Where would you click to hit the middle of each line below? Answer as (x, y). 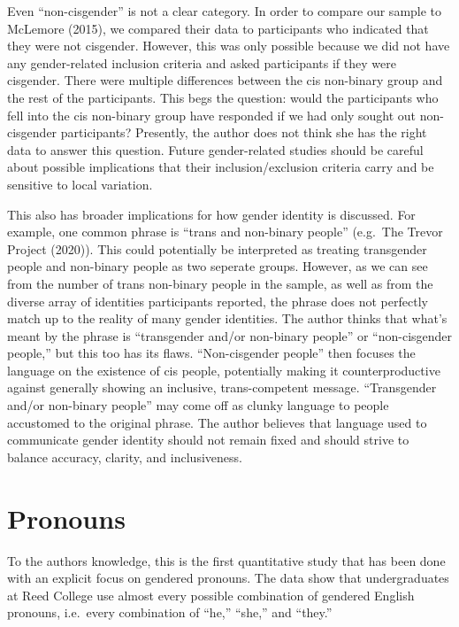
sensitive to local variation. (80, 184)
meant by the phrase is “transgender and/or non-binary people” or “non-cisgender (230, 335)
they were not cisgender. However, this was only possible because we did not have (229, 46)
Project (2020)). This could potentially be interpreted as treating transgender (217, 248)
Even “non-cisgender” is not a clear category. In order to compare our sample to (225, 11)
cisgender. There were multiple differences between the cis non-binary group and (225, 80)
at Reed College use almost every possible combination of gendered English (211, 595)
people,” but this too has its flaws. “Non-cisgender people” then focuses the (211, 353)
